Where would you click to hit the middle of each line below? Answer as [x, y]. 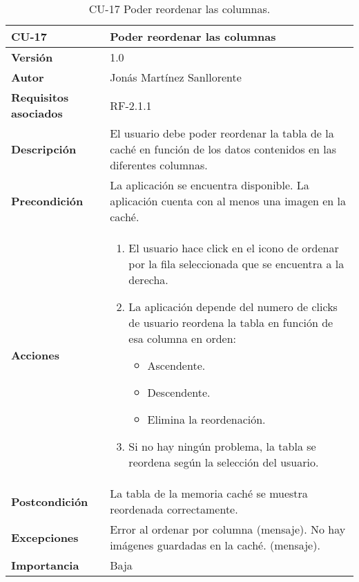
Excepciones [45, 537]
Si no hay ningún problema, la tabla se [222, 446]
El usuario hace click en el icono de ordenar [234, 248]
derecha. [148, 280]
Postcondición [50, 501]
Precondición [47, 201]
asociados [37, 113]
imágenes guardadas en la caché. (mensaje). [215, 545]
